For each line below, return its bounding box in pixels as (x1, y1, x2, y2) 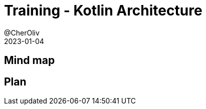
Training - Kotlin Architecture (4, 2, 202, 19)
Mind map (4, 54, 55, 67)
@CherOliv (4, 28, 40, 37)
